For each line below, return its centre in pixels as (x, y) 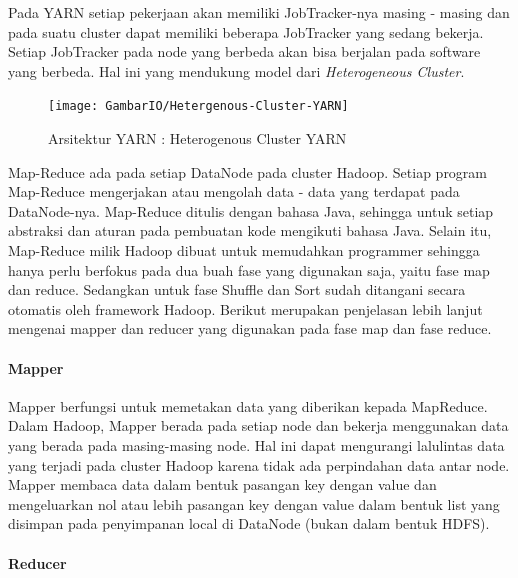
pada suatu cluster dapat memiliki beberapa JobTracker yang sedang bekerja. (246, 31)
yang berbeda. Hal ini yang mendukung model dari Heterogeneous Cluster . (236, 70)
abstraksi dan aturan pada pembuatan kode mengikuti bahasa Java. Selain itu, (250, 230)
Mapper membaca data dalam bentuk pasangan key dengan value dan (222, 484)
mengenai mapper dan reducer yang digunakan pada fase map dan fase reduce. (250, 328)
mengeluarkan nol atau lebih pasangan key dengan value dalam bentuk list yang (254, 503)
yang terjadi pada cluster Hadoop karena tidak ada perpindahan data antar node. (259, 464)
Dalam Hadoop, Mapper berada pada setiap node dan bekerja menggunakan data (258, 425)
